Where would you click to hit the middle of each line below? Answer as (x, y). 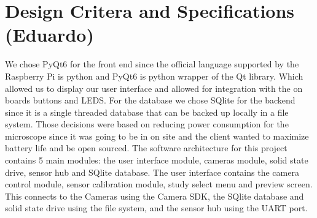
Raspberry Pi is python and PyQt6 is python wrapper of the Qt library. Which (154, 76)
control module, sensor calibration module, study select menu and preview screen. (159, 184)
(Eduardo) (49, 35)
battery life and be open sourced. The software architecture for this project (146, 148)
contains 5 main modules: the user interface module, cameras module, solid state (157, 160)
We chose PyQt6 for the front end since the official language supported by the (152, 64)
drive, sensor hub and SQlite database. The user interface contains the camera (152, 172)
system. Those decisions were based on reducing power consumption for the (147, 124)
